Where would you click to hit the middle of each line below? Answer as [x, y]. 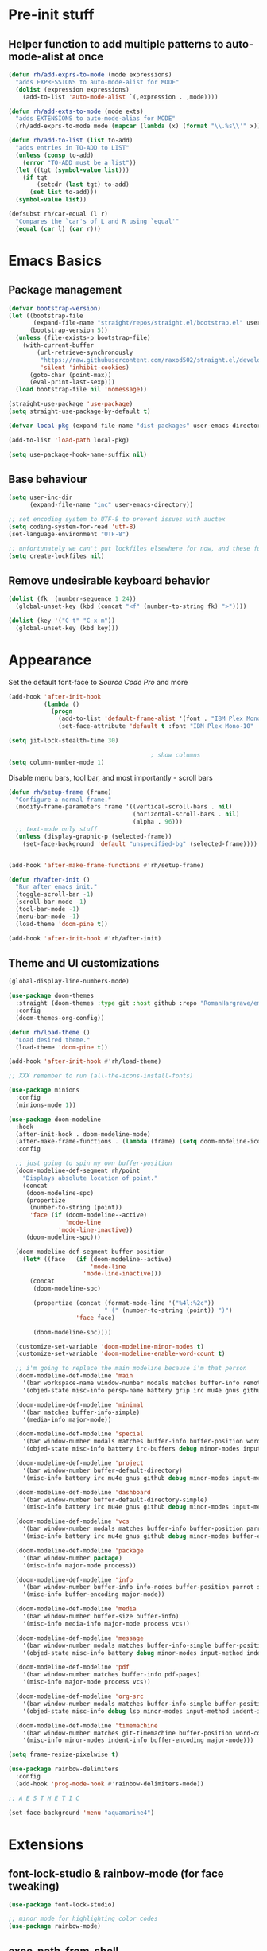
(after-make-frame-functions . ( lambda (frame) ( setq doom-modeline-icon [140, 1142]
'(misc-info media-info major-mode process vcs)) [106, 1624]
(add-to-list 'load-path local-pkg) [69, 440]
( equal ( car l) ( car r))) [58, 228]
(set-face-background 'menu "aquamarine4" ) [81, 1813]
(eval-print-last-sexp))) [72, 382]
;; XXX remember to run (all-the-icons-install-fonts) [101, 1076]
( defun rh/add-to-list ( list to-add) [71, 141]
